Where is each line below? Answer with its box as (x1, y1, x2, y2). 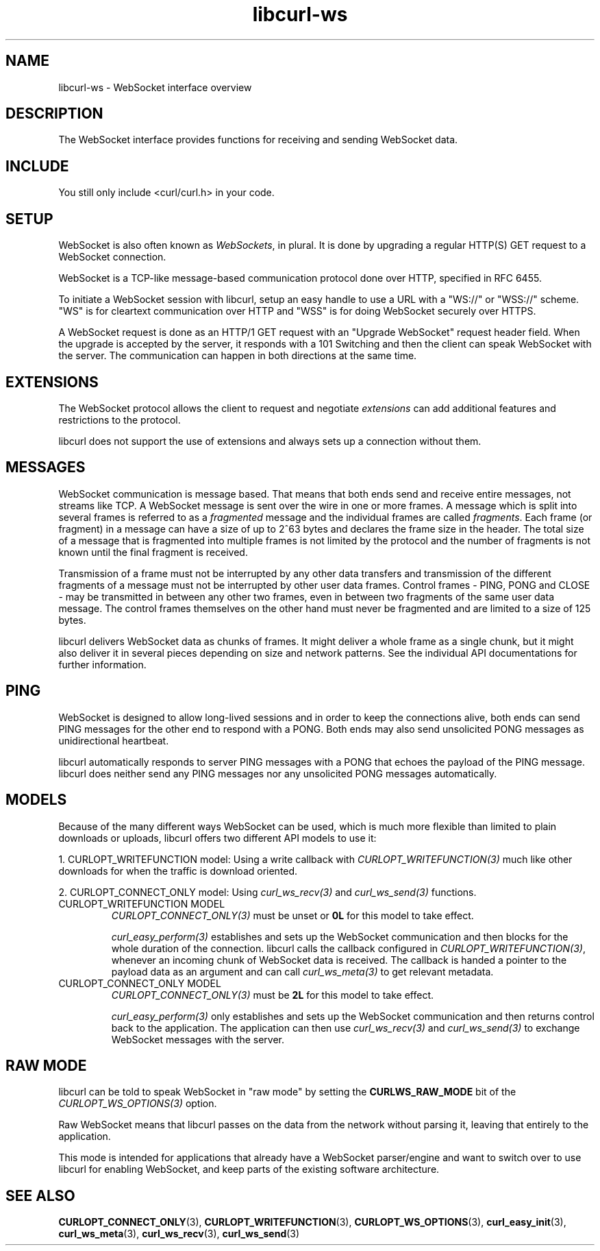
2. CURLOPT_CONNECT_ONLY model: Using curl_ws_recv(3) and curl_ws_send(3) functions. (58, 886, 477, 898)
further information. (58, 658, 147, 670)
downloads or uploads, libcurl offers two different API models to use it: (58, 831, 377, 844)
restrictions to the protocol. (58, 413, 181, 426)
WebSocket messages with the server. (111, 1033, 285, 1045)
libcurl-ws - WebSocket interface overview (58, 81, 252, 93)
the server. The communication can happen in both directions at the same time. (58, 350, 417, 362)
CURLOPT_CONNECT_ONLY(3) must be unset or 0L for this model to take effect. (111, 909, 474, 921)
